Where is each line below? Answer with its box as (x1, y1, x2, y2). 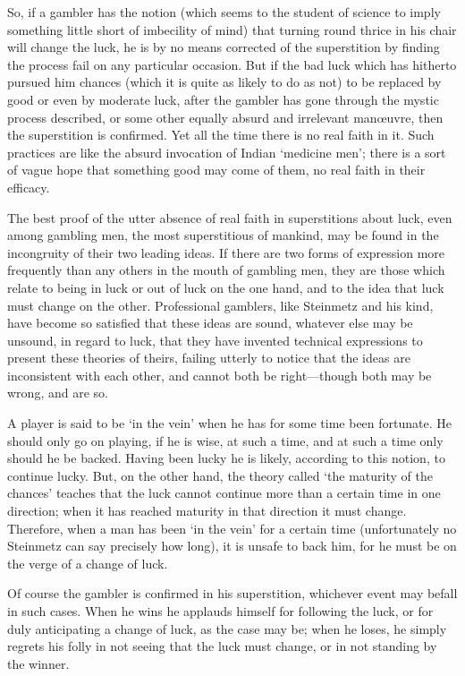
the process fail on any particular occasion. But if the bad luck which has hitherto (7, 55, 457, 73)
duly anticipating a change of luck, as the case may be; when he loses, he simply (7, 619, 447, 637)
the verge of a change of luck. (7, 553, 168, 572)
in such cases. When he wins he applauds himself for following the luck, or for (7, 602, 434, 620)
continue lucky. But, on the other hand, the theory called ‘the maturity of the (7, 466, 433, 484)
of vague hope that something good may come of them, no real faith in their (7, 160, 426, 179)
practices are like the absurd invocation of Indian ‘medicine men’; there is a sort (7, 142, 446, 161)
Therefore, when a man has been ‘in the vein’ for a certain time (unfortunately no (7, 518, 457, 537)
